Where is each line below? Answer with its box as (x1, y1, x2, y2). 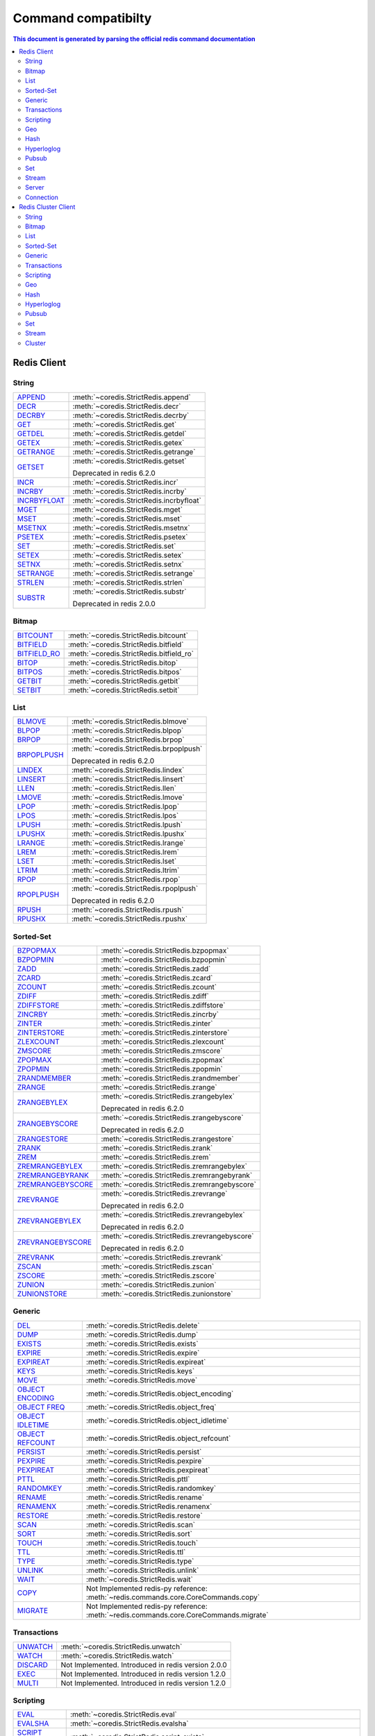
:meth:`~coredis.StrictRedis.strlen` (72, 577, 185, 587)
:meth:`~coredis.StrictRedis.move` (85, 1375, 198, 1385)
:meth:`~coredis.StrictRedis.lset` (71, 856, 177, 866)
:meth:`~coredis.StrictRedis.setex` (72, 550, 184, 560)
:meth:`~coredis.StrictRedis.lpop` (71, 802, 180, 812)
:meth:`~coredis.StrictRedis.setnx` (72, 559, 184, 569)
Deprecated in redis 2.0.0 (72, 599, 156, 608)
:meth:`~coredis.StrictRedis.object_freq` (85, 1402, 217, 1412)
